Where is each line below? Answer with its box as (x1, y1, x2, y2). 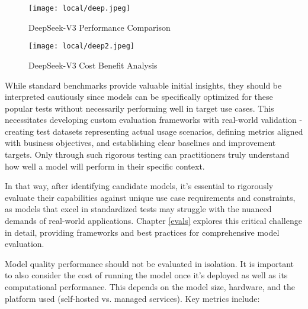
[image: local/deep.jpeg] (28, 4, 130, 12)
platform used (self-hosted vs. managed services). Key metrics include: (5, 292, 260, 304)
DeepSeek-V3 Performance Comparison (28, 21, 171, 33)
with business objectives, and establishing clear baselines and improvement (5, 136, 276, 149)
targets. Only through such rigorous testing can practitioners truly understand (5, 148, 290, 161)
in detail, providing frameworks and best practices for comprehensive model (5, 226, 280, 238)
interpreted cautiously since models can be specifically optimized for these (5, 90, 273, 103)
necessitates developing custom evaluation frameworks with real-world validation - (5, 113, 303, 126)
